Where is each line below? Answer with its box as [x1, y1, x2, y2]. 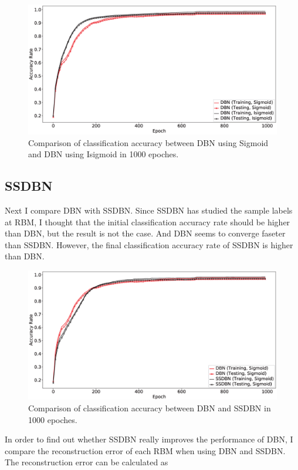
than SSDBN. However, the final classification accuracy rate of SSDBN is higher [5, 238, 293, 251]
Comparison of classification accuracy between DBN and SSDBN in [28, 401, 271, 414]
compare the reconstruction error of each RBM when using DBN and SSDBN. [5, 444, 286, 457]
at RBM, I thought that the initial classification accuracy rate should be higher [5, 215, 290, 228]
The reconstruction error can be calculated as [5, 456, 168, 468]
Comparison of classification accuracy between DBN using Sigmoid [28, 136, 269, 148]
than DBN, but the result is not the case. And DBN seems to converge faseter [5, 227, 286, 239]
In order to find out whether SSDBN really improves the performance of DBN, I [5, 433, 293, 445]
